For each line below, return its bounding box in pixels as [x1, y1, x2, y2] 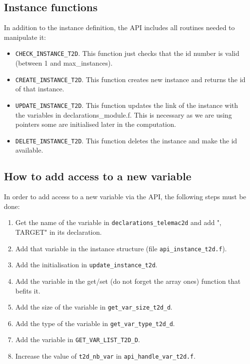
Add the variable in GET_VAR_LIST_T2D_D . [15, 334, 140, 345]
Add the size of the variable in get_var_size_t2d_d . [15, 302, 173, 312]
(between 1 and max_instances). [15, 58, 113, 68]
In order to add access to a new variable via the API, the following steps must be [4, 191, 247, 202]
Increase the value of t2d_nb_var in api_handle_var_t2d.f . [15, 351, 196, 361]
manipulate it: [4, 32, 46, 42]
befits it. [15, 285, 40, 295]
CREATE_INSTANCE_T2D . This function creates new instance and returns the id [15, 74, 246, 84]
